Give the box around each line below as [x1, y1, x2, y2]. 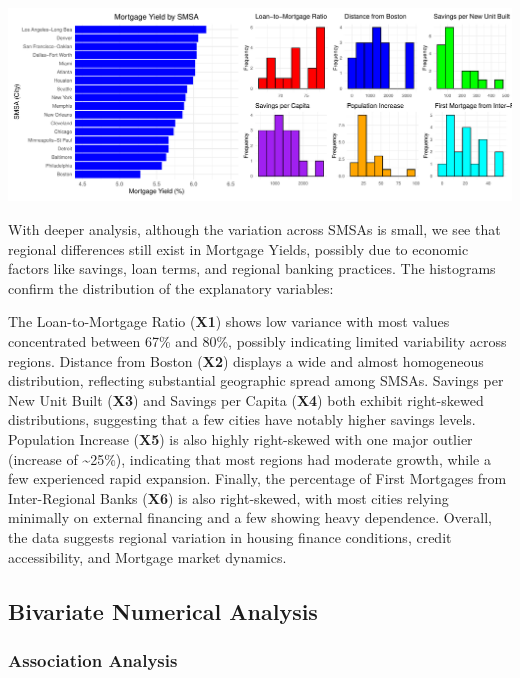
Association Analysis [8, 647, 178, 672]
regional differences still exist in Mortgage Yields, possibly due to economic [8, 238, 469, 259]
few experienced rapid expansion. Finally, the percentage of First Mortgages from [8, 468, 507, 489]
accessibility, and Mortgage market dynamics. [8, 546, 287, 567]
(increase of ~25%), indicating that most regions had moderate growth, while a [8, 448, 491, 469]
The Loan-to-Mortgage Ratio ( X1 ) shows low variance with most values [8, 311, 450, 332]
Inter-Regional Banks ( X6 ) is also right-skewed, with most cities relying [8, 487, 449, 508]
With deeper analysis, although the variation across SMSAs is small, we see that [8, 219, 501, 240]
